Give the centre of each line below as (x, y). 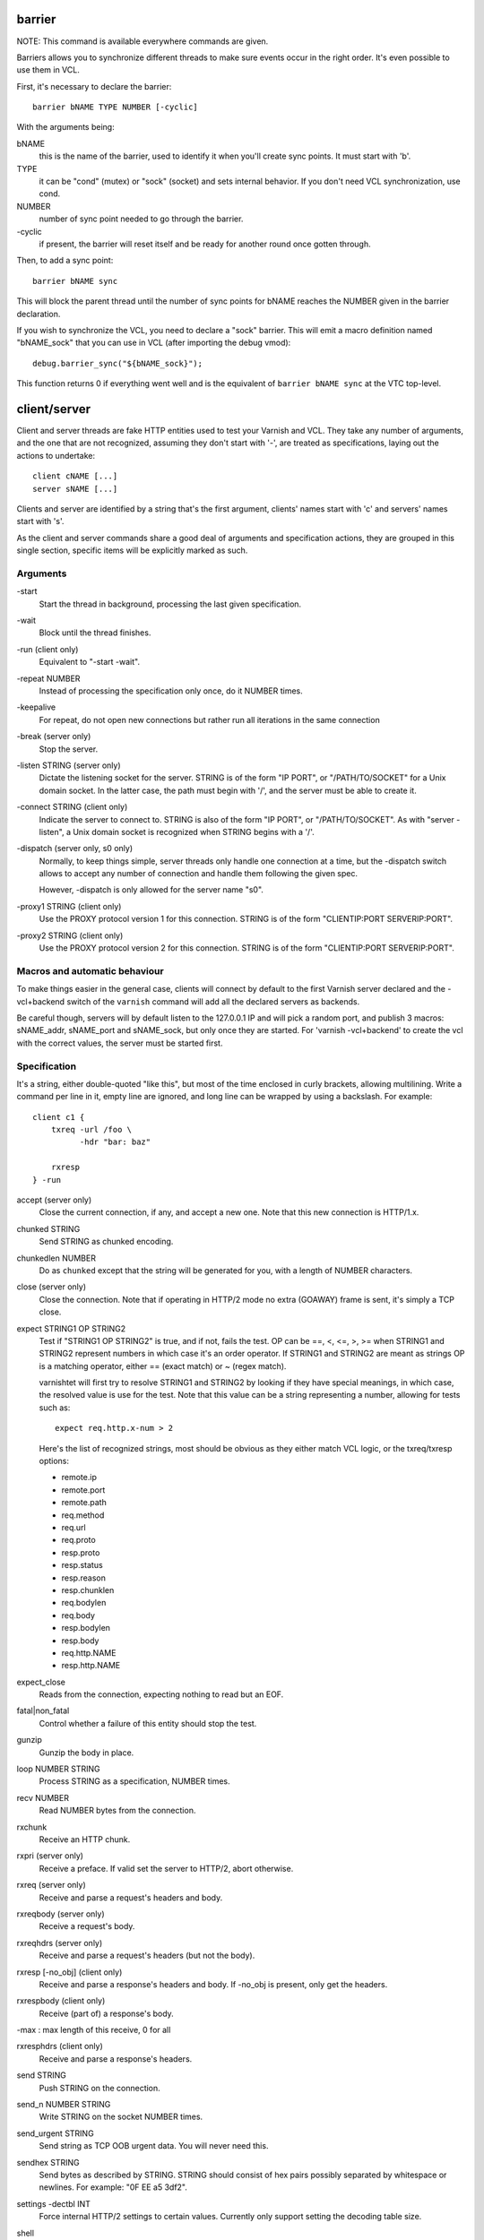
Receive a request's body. (87, 1926)
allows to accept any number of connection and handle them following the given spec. (199, 874)
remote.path (84, 1503)
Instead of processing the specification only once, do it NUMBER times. (171, 691)
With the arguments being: (66, 127)
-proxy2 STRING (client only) (70, 935)
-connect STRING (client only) (72, 807)
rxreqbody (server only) (60, 1914)
